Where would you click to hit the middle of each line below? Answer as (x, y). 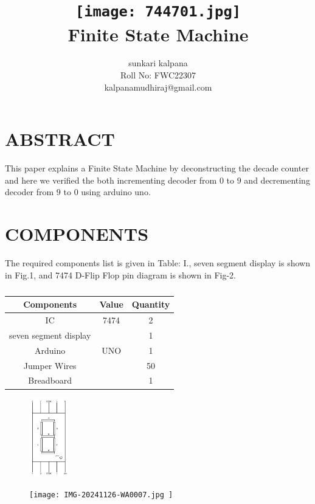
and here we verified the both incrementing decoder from (111, 180)
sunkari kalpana (158, 63)
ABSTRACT (60, 139)
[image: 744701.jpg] (158, 12)
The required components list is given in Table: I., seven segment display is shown (157, 263)
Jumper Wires (50, 365)
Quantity (151, 304)
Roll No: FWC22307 (158, 75)
